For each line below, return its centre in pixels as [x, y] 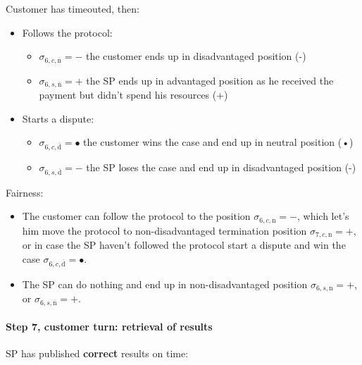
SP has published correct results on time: [97, 353]
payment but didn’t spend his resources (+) [133, 95]
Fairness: [25, 192]
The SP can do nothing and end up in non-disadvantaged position [165, 284]
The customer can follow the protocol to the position [136, 216]
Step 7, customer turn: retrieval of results [109, 327]
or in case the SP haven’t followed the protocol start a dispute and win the [184, 245]
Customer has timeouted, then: [73, 8]
